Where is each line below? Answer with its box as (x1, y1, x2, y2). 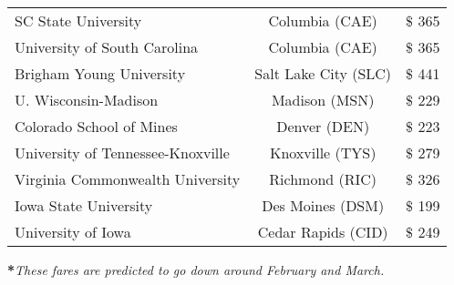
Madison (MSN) (271, 89, 375, 110)
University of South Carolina (15, 36, 199, 57)
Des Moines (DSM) (262, 195, 385, 216)
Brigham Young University (15, 63, 186, 84)
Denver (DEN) (276, 116, 370, 137)
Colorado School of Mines (15, 116, 178, 137)
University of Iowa (15, 221, 131, 242)
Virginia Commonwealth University (15, 168, 241, 189)
